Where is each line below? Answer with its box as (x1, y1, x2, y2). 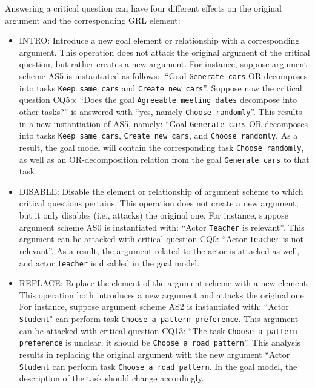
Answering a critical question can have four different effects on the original (5, 2, 282, 14)
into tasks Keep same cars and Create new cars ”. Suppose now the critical (19, 81, 302, 94)
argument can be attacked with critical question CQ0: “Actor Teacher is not (19, 232, 304, 245)
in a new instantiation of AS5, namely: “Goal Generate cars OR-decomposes (19, 117, 308, 130)
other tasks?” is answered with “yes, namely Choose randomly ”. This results (19, 105, 302, 117)
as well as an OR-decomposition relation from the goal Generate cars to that (19, 153, 310, 165)
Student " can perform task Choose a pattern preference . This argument (19, 312, 299, 324)
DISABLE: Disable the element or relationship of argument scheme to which (19, 185, 303, 197)
